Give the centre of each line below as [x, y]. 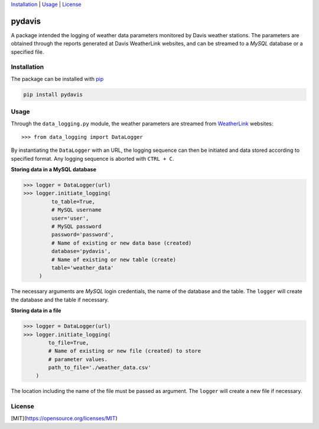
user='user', [70, 218]
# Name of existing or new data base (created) [121, 243]
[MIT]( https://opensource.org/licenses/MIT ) [64, 418]
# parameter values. [78, 359]
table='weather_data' [83, 268]
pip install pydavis [53, 94]
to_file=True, [69, 342]
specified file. [27, 52]
